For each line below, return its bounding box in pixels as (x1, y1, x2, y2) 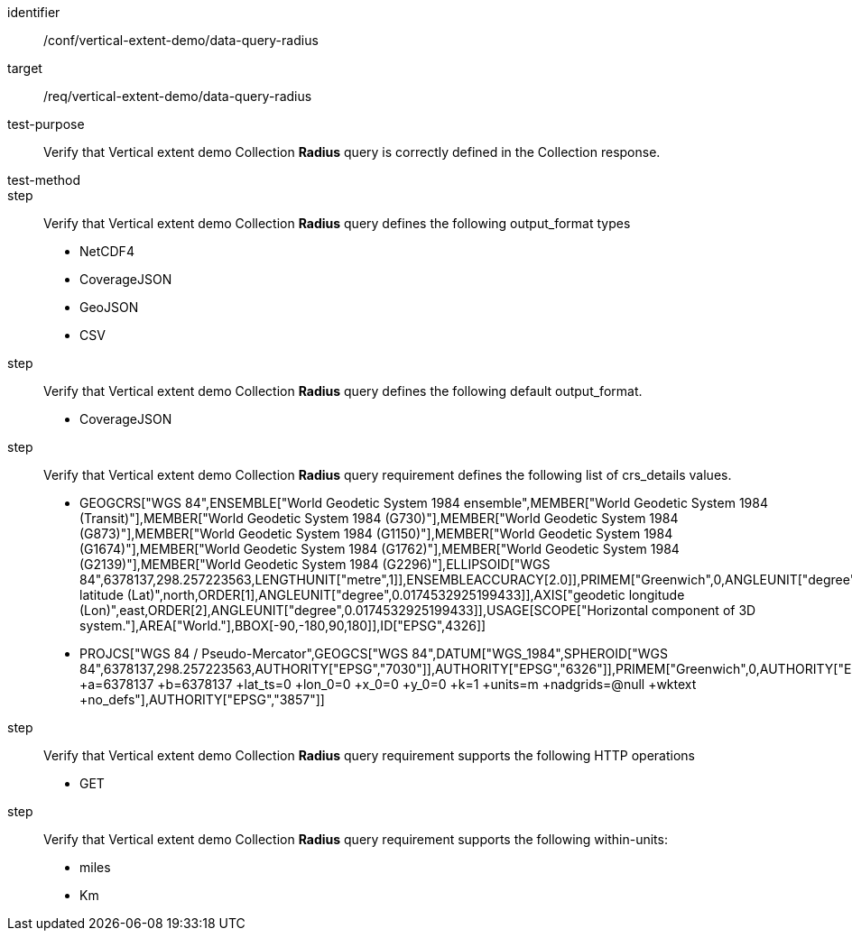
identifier (7, 5, 60, 20)
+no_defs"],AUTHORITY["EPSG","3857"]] (79, 692, 325, 707)
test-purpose (7, 116, 85, 132)
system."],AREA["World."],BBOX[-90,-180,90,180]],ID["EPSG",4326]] (79, 618, 486, 633)
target (7, 60, 42, 76)
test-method (7, 172, 80, 188)
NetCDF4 (79, 244, 134, 259)
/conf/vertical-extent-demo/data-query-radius (43, 32, 319, 48)
